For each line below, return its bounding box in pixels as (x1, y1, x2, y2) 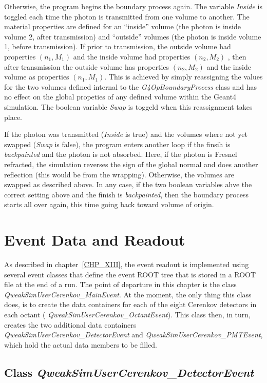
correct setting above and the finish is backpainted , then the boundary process (4, 189, 249, 199)
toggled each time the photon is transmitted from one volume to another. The (4, 11, 250, 22)
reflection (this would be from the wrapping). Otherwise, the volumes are (4, 169, 235, 179)
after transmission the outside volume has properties (4, 61, 169, 72)
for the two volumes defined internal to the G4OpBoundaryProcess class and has (4, 81, 257, 92)
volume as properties (4, 71, 69, 82)
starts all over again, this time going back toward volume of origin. (4, 199, 214, 210)
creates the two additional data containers (4, 319, 137, 330)
